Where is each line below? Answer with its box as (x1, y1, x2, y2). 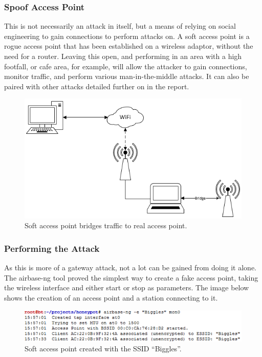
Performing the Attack (4, 242, 100, 254)
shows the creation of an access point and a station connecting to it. (4, 292, 218, 303)
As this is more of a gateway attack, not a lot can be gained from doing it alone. (4, 262, 256, 273)
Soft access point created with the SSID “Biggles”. (25, 343, 182, 354)
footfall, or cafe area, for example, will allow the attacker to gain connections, (4, 61, 247, 71)
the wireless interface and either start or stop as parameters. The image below (4, 282, 249, 293)
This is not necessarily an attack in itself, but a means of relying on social (4, 21, 236, 31)
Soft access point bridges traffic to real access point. (25, 220, 187, 231)
